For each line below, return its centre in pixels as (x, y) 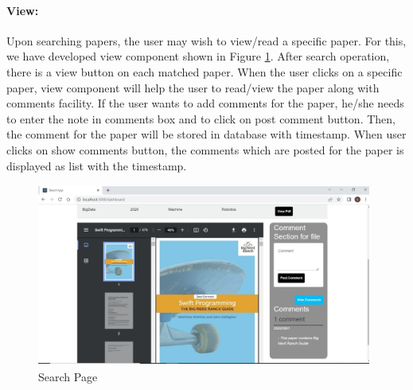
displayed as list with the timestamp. (97, 165)
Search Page (68, 376)
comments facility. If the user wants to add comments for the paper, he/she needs (205, 103)
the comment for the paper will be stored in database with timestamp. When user (206, 134)
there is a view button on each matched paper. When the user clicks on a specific (205, 71)
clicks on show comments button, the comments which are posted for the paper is (205, 149)
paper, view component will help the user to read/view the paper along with (193, 87)
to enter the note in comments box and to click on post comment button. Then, (201, 118)
